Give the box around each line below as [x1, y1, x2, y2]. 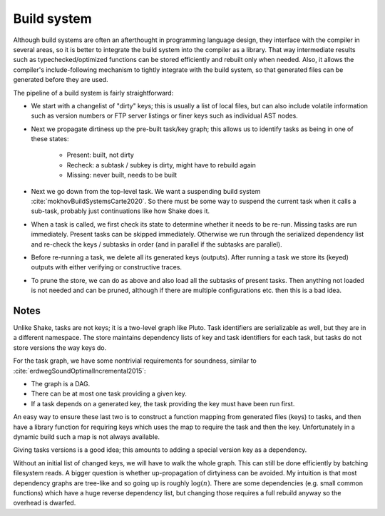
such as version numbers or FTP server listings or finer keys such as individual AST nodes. [31, 111, 299, 120]
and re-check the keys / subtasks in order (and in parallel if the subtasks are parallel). [31, 239, 282, 249]
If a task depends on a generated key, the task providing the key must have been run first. [31, 399, 295, 408]
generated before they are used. [13, 76, 108, 84]
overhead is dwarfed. [13, 499, 76, 507]
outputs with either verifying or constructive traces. [31, 263, 182, 272]
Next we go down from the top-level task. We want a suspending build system [31, 187, 261, 195]
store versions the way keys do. [13, 343, 107, 352]
